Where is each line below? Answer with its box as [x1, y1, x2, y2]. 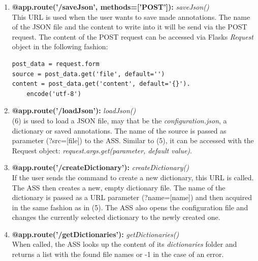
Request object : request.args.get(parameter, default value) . [12, 145, 192, 155]
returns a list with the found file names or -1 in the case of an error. [12, 249, 224, 259]
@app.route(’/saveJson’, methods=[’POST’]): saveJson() [12, 2, 209, 12]
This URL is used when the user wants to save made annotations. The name [12, 11, 250, 22]
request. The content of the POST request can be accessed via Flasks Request [12, 31, 253, 42]
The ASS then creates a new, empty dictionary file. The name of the [12, 182, 225, 192]
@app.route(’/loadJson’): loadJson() [12, 105, 136, 116]
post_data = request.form [12, 60, 100, 68]
